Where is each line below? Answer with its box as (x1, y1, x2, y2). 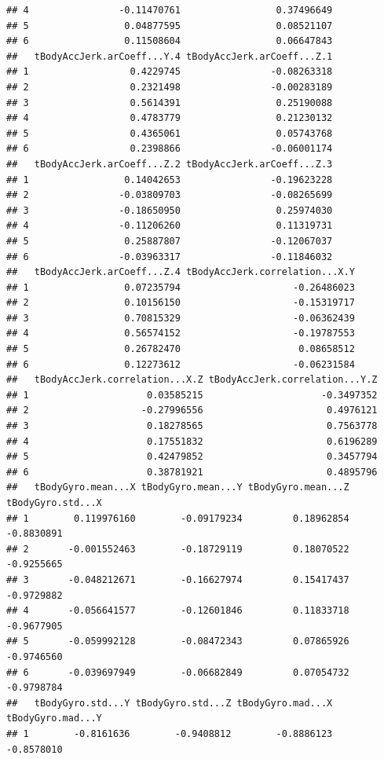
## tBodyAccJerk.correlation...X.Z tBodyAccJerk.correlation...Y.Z (6, 374, 378, 386)
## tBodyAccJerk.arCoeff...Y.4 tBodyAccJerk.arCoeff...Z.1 (6, 50, 333, 62)
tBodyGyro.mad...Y (6, 713, 102, 724)
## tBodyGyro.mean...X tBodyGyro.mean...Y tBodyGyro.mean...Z (6, 482, 349, 493)
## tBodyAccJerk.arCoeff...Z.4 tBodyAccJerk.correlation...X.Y (6, 266, 355, 278)
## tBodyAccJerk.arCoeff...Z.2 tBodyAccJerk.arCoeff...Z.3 (6, 158, 333, 170)
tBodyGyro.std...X (6, 497, 102, 508)
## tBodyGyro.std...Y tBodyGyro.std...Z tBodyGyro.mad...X (6, 697, 333, 709)
